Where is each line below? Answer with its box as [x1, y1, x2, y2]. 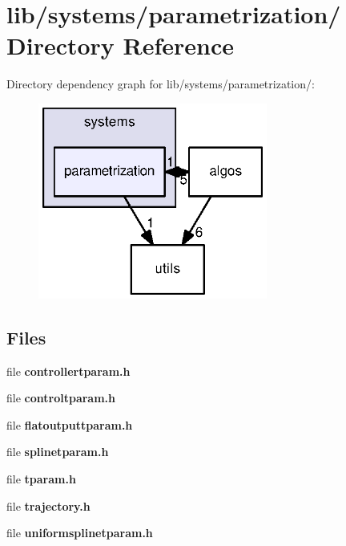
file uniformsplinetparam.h [6, 524, 153, 541]
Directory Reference [6, 29, 235, 62]
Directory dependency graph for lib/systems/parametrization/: [6, 75, 315, 92]
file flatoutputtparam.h [6, 416, 133, 433]
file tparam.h [6, 470, 76, 487]
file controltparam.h [6, 389, 115, 406]
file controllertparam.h [6, 362, 131, 379]
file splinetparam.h [6, 443, 109, 460]
